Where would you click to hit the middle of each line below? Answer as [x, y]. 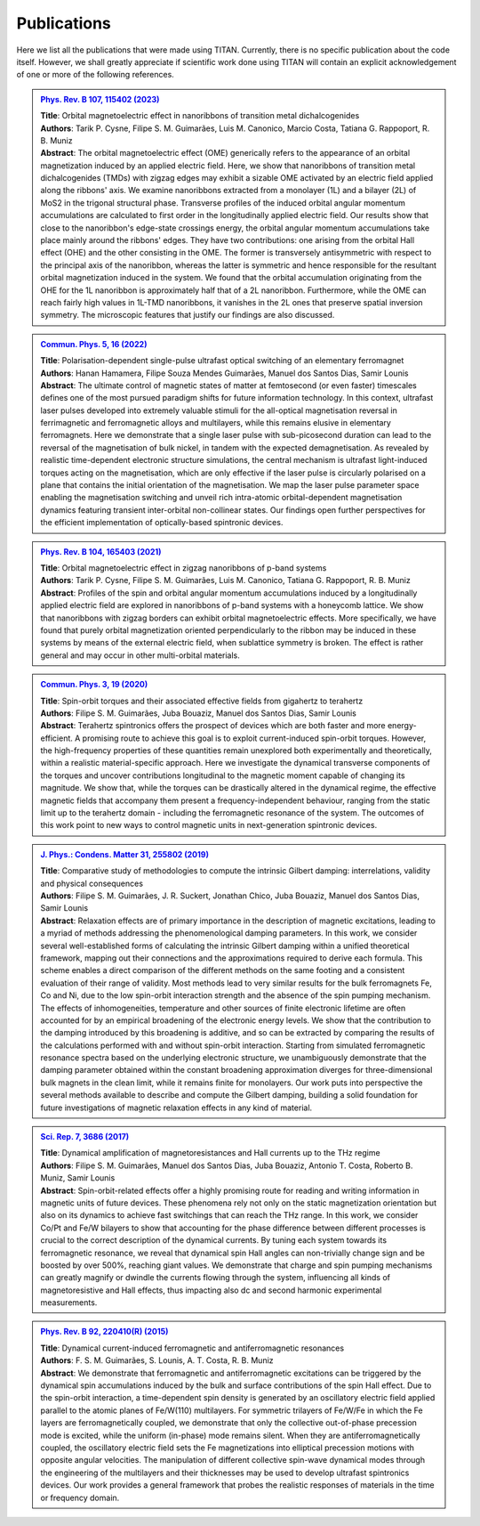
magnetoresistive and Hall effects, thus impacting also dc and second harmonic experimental [211, 1290]
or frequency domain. [80, 1498]
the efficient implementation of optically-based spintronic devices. [162, 523]
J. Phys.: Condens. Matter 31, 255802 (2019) [124, 854]
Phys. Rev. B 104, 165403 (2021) [101, 551]
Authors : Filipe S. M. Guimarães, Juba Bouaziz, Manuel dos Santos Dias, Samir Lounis [199, 713]
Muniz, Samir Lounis [78, 1178]
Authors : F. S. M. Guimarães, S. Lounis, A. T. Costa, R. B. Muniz [157, 1360]
